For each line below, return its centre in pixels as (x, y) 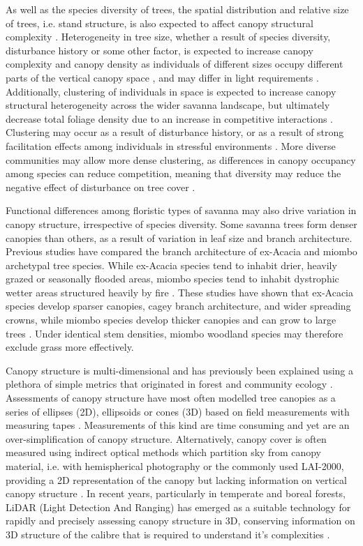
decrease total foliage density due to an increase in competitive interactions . (170, 118)
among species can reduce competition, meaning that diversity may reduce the (173, 173)
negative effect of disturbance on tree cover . (101, 187)
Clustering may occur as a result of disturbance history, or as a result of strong (175, 132)
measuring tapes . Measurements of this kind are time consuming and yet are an (178, 425)
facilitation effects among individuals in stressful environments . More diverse (171, 145)
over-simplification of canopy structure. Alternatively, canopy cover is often (166, 438)
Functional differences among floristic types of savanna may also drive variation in (181, 210)
